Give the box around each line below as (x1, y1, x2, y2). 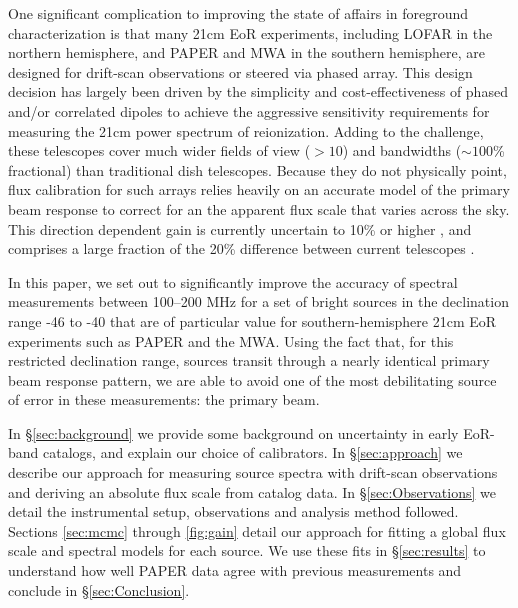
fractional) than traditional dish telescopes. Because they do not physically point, (8, 159, 507, 180)
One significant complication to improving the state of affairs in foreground (8, 3, 469, 23)
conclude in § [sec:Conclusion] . (8, 579, 190, 600)
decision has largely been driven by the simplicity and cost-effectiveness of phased (8, 81, 508, 102)
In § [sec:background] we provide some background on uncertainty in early (8, 422, 459, 443)
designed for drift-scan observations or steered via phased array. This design (8, 61, 473, 82)
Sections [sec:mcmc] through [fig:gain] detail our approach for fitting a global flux (8, 520, 506, 541)
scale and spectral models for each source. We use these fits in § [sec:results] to (8, 540, 486, 561)
